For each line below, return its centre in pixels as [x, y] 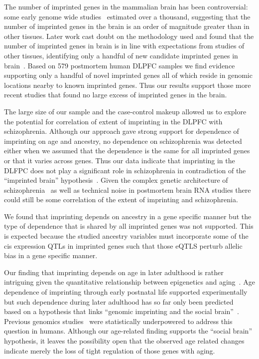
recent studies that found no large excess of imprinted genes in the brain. [116, 95]
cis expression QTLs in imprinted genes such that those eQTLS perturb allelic [123, 245]
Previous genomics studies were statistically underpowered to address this [118, 321]
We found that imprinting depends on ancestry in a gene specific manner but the [128, 216]
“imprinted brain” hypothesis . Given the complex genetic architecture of [116, 180]
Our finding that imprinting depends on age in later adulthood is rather [114, 272]
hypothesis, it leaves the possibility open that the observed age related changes [124, 341]
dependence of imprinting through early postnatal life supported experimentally [126, 292]
